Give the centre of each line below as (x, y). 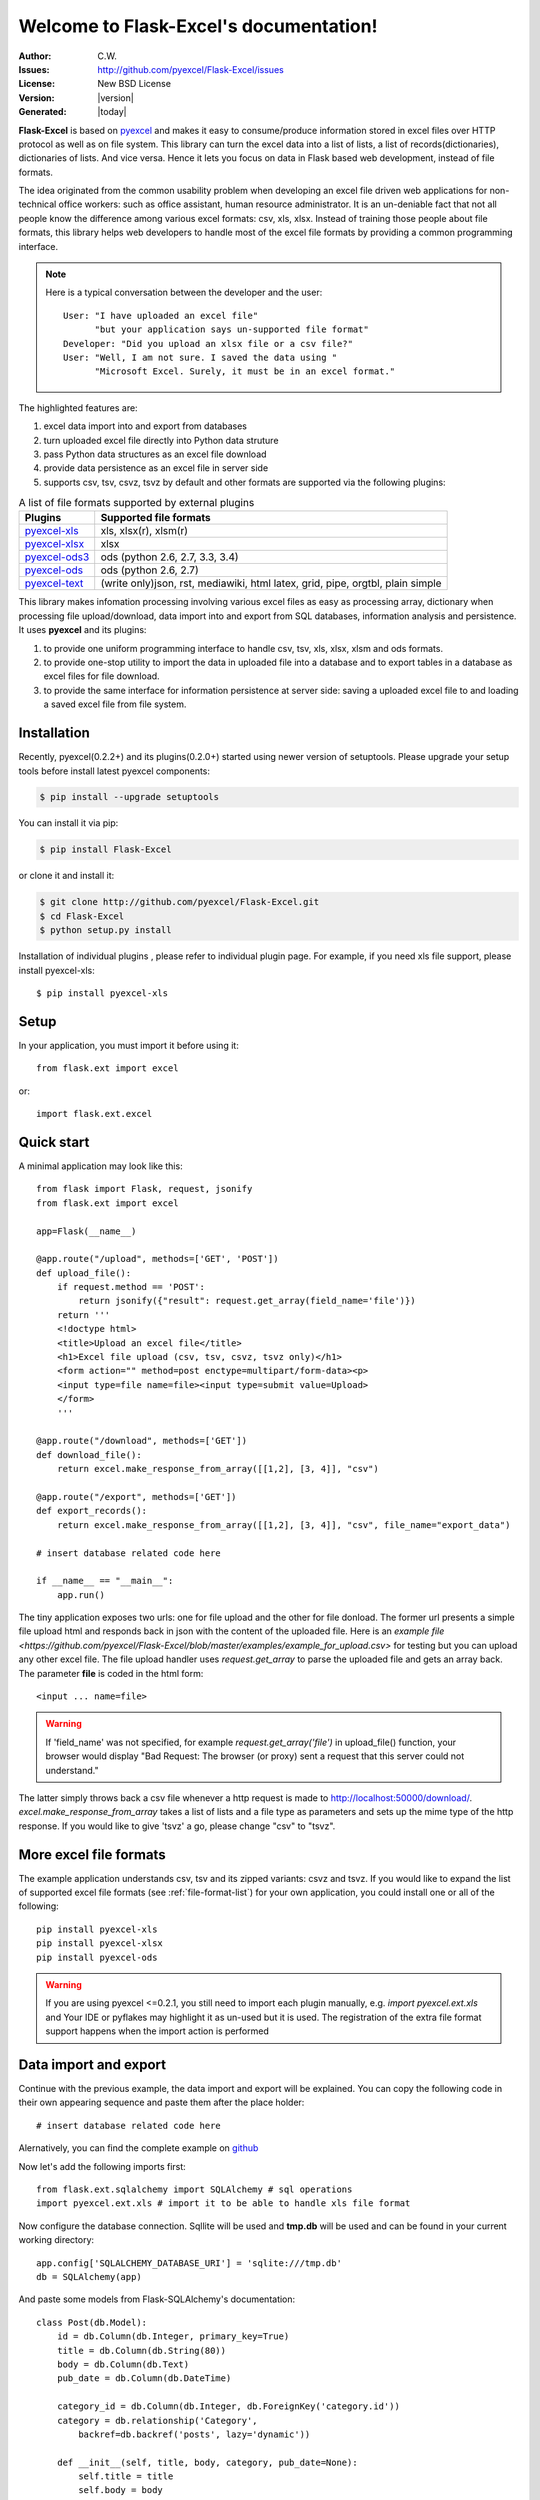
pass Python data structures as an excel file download (155, 454)
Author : (35, 56)
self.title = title (126, 2476)
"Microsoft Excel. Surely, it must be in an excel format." (245, 371)
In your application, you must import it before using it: (128, 1045)
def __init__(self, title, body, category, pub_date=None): (207, 2462)
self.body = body (121, 2490)
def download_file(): (89, 1454)
